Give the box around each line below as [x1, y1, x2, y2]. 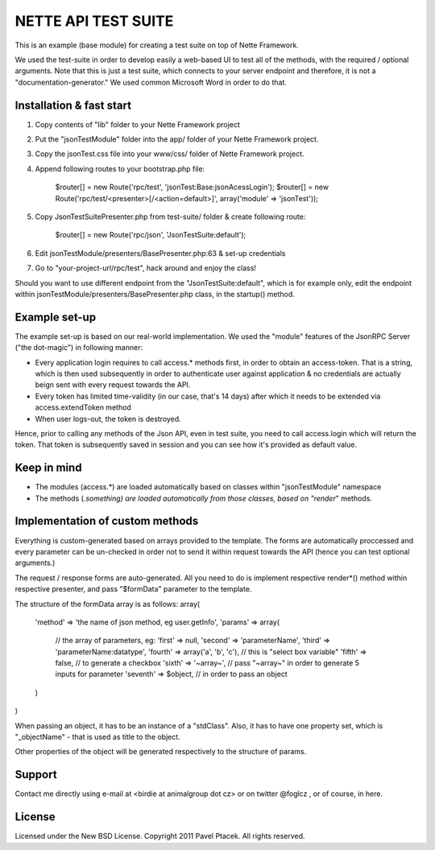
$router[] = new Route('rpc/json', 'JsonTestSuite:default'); [55, 230, 246, 240]
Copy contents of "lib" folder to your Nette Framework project [35, 119, 241, 129]
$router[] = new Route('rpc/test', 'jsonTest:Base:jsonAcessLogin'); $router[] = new [55, 182, 329, 192]
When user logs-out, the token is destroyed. [35, 414, 181, 423]
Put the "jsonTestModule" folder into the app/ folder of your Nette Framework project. [35, 134, 319, 144]
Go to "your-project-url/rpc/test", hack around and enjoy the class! [35, 263, 257, 273]
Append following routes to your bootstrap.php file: [35, 163, 205, 173]
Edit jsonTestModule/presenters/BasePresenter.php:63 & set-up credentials [35, 248, 286, 258]
